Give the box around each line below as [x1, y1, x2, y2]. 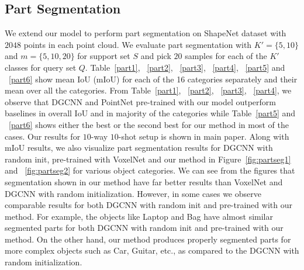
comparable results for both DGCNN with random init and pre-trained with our [5, 199, 292, 211]
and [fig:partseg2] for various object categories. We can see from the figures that [5, 164, 295, 176]
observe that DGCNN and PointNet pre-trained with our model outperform [5, 95, 277, 108]
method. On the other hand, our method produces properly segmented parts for [5, 233, 291, 245]
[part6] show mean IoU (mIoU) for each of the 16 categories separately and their [9, 72, 298, 85]
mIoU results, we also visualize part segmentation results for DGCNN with [5, 141, 273, 154]
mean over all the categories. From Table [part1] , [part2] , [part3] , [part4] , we [5, 84, 292, 96]
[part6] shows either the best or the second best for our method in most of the [9, 118, 289, 130]
